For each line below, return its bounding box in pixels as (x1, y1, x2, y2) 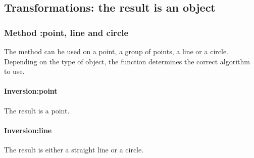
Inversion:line (4, 125, 52, 135)
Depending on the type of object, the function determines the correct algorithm (4, 56, 250, 66)
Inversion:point (4, 86, 58, 96)
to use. (4, 66, 25, 76)
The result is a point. (4, 105, 70, 115)
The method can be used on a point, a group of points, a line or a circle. (4, 46, 228, 56)
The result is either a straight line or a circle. (4, 144, 144, 154)
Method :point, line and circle (4, 26, 129, 38)
